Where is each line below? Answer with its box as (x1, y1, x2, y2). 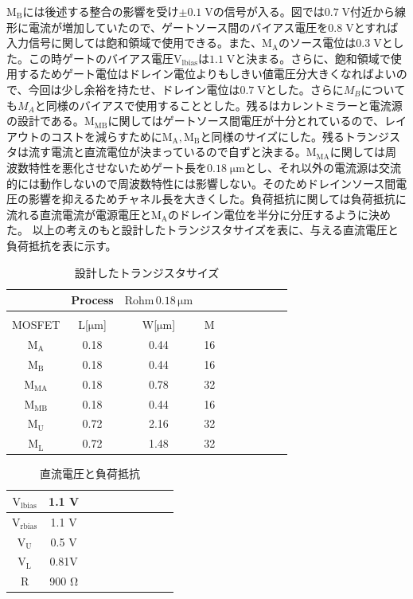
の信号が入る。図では (212, 3, 325, 19)
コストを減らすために (50, 127, 162, 144)
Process (71, 292, 114, 308)
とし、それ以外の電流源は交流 (244, 159, 401, 175)
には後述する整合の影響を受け (22, 3, 179, 19)
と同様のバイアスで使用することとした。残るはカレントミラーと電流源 (34, 96, 403, 113)
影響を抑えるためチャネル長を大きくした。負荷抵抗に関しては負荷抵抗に (28, 190, 407, 207)
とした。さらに (265, 80, 344, 97)
